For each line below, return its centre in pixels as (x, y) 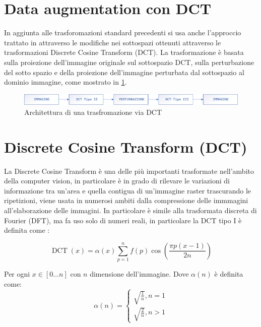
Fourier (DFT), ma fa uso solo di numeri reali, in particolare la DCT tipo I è (123, 220)
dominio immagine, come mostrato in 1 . (66, 82)
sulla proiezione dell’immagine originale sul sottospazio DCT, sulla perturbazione (129, 62)
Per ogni (17, 274)
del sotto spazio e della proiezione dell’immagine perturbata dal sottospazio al (124, 72)
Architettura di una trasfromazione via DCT (93, 112)
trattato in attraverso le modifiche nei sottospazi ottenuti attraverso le (113, 42)
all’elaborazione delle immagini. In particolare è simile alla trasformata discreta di (130, 210)
